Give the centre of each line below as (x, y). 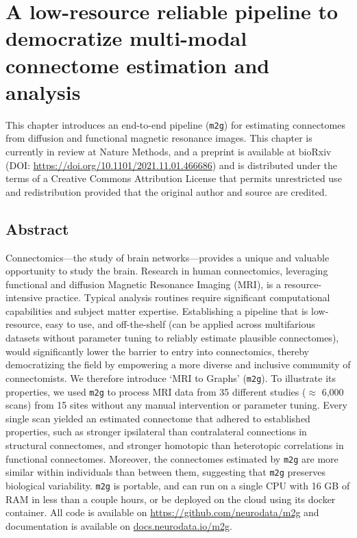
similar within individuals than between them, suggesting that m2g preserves (165, 472)
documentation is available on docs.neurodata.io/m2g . (119, 525)
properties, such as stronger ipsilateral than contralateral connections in (156, 432)
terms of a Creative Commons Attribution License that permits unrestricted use (174, 178)
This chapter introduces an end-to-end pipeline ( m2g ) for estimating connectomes (175, 124)
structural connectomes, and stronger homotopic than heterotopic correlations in (175, 445)
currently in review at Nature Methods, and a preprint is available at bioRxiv (169, 151)
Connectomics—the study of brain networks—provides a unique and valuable (168, 257)
